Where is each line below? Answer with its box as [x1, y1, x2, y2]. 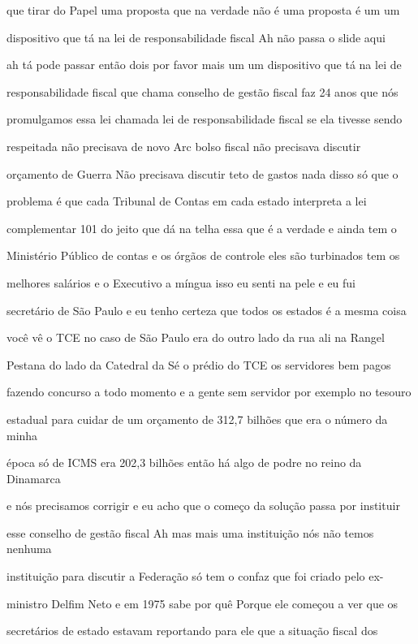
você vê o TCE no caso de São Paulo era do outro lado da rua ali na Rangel [6, 329, 385, 346]
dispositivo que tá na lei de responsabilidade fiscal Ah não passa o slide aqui [6, 28, 386, 45]
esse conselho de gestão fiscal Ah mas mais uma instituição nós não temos [6, 524, 374, 541]
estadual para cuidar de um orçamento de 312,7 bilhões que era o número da [6, 410, 388, 427]
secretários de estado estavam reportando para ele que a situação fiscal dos [6, 622, 378, 639]
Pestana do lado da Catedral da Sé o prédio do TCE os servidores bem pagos [6, 356, 391, 373]
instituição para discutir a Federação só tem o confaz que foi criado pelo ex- [6, 568, 384, 585]
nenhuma [6, 540, 52, 557]
